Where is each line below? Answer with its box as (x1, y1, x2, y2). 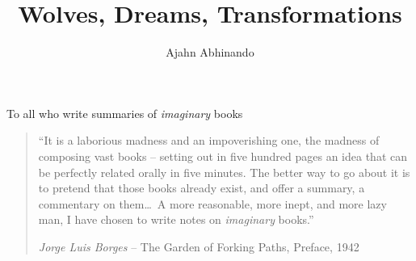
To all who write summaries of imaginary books (6, 104, 243, 121)
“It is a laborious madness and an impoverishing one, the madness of (38, 132, 380, 149)
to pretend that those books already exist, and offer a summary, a (38, 179, 365, 196)
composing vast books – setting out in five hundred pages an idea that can (38, 147, 407, 164)
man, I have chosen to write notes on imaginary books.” (38, 211, 314, 228)
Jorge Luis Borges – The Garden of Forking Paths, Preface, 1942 (38, 238, 359, 255)
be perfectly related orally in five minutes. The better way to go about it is (38, 163, 410, 180)
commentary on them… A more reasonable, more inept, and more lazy (38, 195, 387, 212)
